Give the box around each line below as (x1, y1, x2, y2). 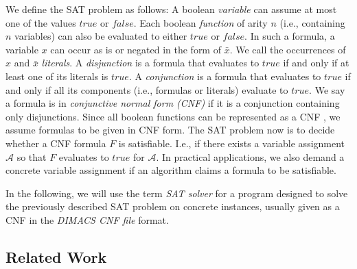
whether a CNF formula (5, 136, 106, 150)
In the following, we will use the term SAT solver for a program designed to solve (5, 185, 348, 200)
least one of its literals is (5, 68, 108, 83)
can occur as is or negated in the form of (50, 42, 221, 56)
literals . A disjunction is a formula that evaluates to (41, 55, 260, 70)
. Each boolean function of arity (133, 15, 268, 29)
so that (16, 149, 47, 164)
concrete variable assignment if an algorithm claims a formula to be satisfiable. (5, 163, 336, 177)
